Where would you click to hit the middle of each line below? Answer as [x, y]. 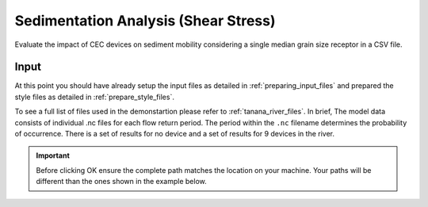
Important [53, 155]
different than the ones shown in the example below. [121, 182]
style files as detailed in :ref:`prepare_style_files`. [94, 97]
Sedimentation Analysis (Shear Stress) [145, 21]
